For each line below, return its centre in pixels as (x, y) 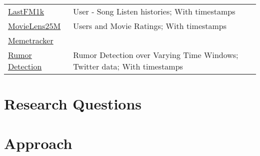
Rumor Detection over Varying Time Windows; (156, 55)
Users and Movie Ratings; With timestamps (150, 26)
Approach (38, 143)
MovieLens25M (34, 26)
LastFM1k (26, 11)
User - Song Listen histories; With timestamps (154, 11)
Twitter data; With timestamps (128, 66)
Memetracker (31, 40)
